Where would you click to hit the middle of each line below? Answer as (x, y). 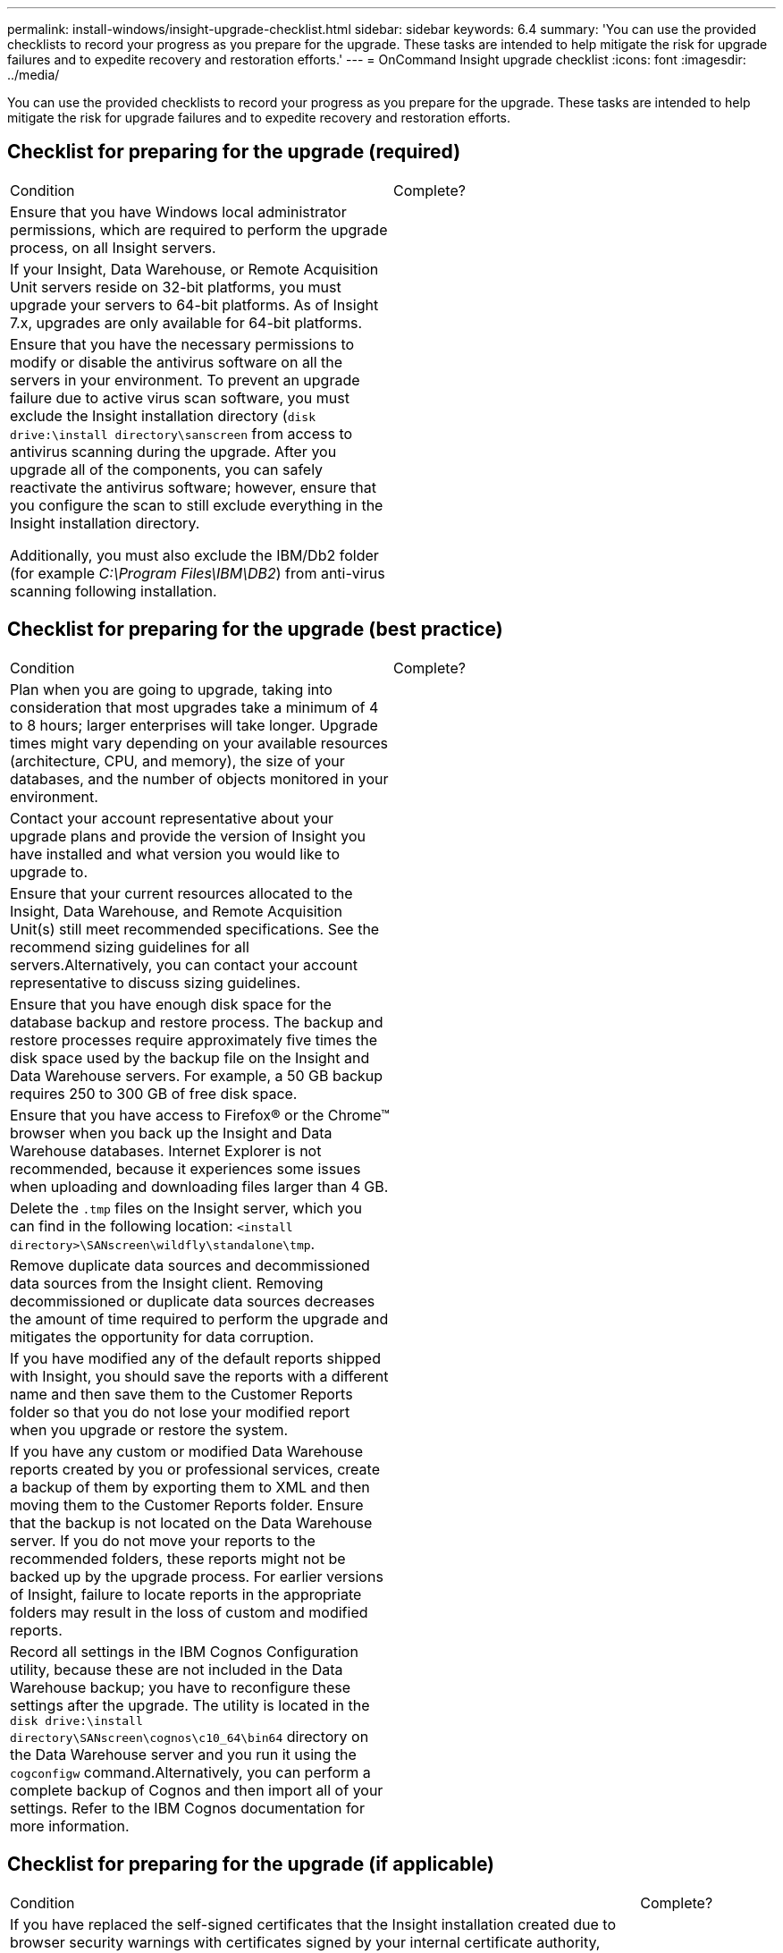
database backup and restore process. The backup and (197, 1022)
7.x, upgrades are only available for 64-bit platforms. (186, 322)
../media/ (34, 75)
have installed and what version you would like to (175, 854)
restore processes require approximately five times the (194, 1040)
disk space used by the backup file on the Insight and (190, 1057)
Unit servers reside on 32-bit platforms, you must (176, 287)
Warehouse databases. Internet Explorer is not (166, 1150)
